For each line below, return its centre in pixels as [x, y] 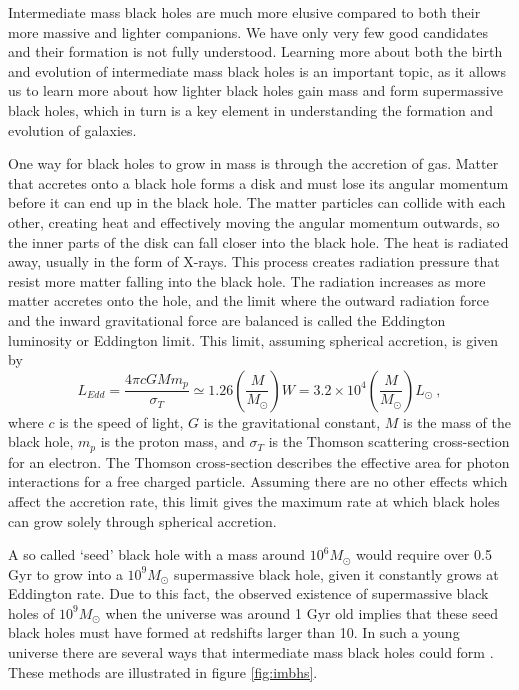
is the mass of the [457, 421]
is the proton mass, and [172, 441]
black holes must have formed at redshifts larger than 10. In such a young [234, 632]
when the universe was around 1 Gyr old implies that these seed [301, 612]
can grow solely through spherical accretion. [142, 520]
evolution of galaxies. [72, 129]
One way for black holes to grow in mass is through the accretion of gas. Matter [253, 163]
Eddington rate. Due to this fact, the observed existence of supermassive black [248, 593]
